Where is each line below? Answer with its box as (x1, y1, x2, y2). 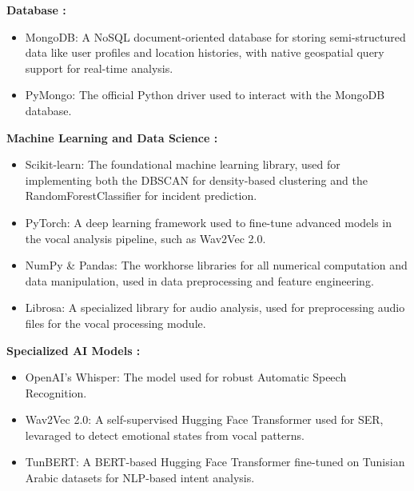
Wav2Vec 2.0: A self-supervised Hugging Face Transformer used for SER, (25, 411, 384, 428)
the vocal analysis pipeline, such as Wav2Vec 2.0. (25, 230, 266, 246)
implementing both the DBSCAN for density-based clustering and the (25, 171, 368, 188)
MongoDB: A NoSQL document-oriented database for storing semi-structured (25, 28, 406, 45)
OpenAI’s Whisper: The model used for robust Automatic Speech (25, 369, 347, 385)
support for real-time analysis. (25, 59, 173, 76)
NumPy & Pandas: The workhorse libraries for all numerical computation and (25, 257, 408, 273)
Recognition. (25, 384, 87, 401)
